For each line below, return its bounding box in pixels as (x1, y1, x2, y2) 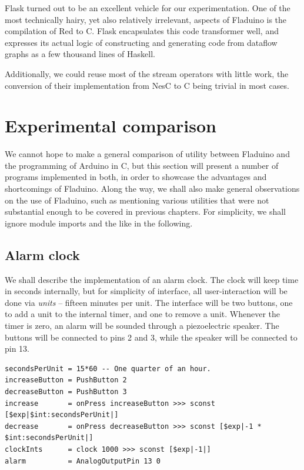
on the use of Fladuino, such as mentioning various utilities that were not (5, 194, 269, 206)
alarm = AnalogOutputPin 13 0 (5, 456, 161, 465)
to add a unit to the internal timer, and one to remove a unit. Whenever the (5, 308, 280, 320)
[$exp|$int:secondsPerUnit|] (5, 411, 119, 419)
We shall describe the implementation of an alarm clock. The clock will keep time (5, 273, 299, 285)
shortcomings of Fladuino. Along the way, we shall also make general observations (5, 182, 300, 195)
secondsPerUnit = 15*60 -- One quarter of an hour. (5, 364, 211, 373)
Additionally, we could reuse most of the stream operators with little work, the (5, 67, 289, 79)
